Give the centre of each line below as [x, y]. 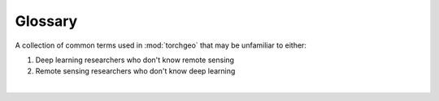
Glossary [46, 21]
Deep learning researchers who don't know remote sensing [135, 60]
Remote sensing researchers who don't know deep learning [135, 71]
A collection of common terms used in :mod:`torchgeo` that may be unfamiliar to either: [161, 45]
